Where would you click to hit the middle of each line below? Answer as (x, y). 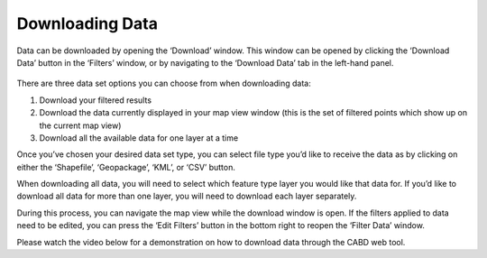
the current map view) (80, 125)
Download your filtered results (96, 100)
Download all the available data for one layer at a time (139, 138)
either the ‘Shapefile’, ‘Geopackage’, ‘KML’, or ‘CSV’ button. (126, 167)
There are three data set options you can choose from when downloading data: (164, 83)
